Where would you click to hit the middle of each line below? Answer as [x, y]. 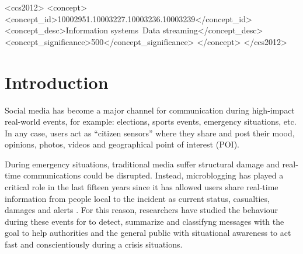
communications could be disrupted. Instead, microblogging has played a [153, 175]
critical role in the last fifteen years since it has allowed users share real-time [142, 187]
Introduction [57, 82]
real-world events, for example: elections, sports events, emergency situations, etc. [151, 121]
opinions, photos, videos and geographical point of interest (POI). [122, 144]
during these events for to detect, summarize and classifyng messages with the [144, 221]
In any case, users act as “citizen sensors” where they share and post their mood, [150, 133]
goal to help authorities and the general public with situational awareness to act [148, 233]
